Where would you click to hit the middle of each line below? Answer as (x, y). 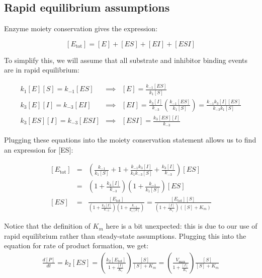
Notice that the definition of (47, 226)
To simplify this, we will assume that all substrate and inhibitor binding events (126, 60)
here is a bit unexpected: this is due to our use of (182, 226)
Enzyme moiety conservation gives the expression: (81, 28)
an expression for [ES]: (39, 149)
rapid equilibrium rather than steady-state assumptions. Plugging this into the (125, 235)
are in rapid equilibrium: (42, 70)
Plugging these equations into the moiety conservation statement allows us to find (130, 140)
